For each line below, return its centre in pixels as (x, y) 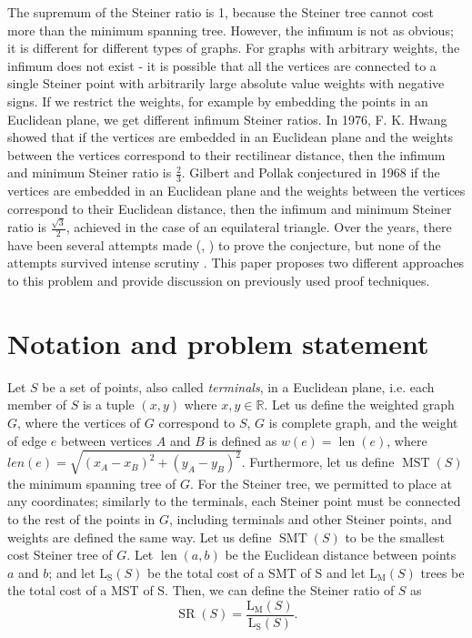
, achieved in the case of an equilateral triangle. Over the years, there (259, 227)
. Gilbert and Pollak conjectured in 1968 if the (311, 172)
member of (37, 405)
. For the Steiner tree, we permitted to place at (321, 483)
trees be (442, 572)
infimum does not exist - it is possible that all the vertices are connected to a (222, 65)
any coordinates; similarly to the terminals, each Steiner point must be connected (234, 501)
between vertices (107, 440)
